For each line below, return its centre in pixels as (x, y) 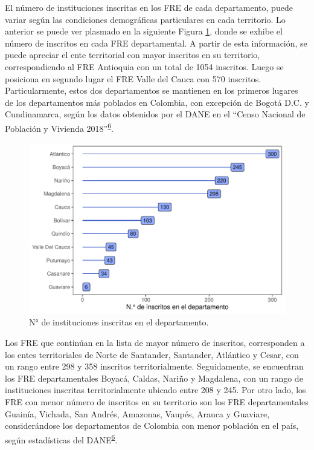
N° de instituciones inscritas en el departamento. (119, 322)
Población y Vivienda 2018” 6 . (59, 127)
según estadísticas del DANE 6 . (61, 439)
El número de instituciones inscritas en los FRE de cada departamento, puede (149, 7)
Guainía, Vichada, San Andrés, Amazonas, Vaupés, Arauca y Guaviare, (137, 413)
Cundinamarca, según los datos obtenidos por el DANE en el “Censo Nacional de (155, 114)
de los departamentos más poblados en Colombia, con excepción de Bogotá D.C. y (157, 102)
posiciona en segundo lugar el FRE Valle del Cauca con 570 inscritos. (133, 78)
